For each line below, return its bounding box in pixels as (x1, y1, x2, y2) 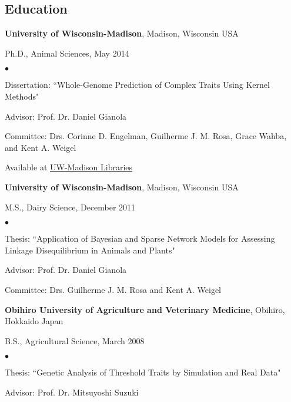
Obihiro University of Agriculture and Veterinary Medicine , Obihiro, (5, 303, 285, 315)
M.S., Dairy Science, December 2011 (5, 200, 136, 213)
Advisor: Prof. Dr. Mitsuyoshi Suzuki (5, 385, 139, 398)
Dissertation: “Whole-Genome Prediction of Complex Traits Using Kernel (5, 78, 270, 91)
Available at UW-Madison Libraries (5, 161, 133, 173)
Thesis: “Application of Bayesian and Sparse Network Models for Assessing (5, 232, 275, 245)
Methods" (5, 90, 39, 102)
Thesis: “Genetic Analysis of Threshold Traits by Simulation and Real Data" (5, 366, 281, 378)
